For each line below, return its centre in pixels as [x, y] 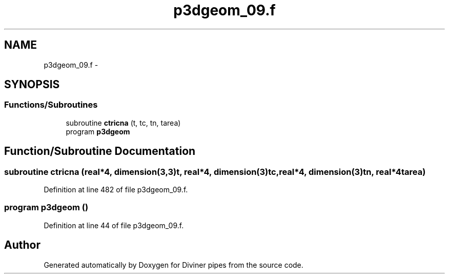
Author [22, 245]
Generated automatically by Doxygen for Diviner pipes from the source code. [174, 265]
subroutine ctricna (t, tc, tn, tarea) [123, 123]
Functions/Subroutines [51, 105]
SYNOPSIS [32, 85]
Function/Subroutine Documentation [100, 151]
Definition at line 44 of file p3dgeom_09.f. [114, 225]
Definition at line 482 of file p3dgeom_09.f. [116, 190]
